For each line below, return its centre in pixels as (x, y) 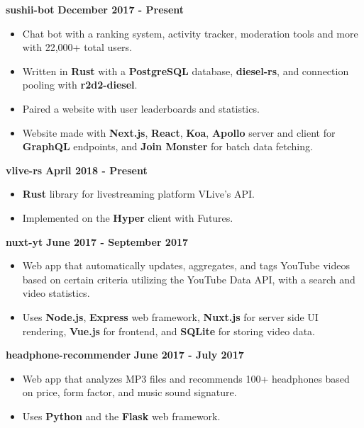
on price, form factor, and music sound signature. (129, 392)
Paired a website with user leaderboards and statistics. (141, 108)
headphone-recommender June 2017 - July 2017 (125, 355)
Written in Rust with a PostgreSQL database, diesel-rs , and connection (186, 71)
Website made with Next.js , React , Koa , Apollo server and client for (179, 132)
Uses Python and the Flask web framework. (121, 416)
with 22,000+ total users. (77, 47)
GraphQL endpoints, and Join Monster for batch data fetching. (167, 146)
